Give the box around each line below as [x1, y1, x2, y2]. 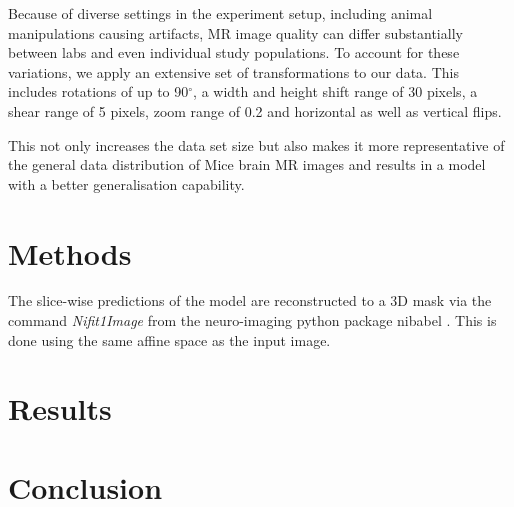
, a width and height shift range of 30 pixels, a [193, 81, 478, 102]
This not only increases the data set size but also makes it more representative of [8, 134, 505, 155]
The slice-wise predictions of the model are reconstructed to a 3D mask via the [8, 290, 492, 311]
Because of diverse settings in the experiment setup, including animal [8, 3, 433, 23]
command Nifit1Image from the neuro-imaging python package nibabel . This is [8, 310, 497, 331]
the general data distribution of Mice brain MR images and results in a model [8, 154, 486, 175]
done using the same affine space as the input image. [8, 329, 331, 350]
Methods [8, 232, 132, 273]
